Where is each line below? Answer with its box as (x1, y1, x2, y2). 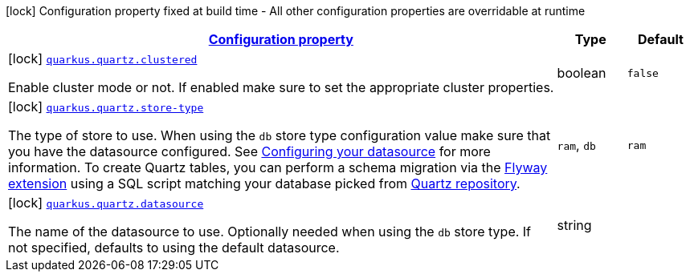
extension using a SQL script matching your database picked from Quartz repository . (8, 175, 521, 191)
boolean (557, 65, 606, 81)
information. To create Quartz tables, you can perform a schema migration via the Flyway (8, 159, 548, 175)
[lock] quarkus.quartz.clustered (8, 50, 198, 66)
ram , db (557, 137, 596, 153)
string (557, 217, 592, 233)
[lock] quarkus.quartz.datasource (8, 195, 204, 211)
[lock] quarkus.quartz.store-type (8, 99, 204, 115)
